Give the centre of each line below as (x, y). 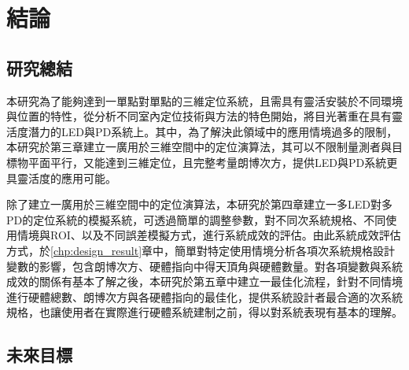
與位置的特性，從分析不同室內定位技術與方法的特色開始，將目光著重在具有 (199, 116)
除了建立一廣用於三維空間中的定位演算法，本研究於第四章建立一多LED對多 (199, 204)
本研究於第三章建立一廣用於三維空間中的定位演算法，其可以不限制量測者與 (199, 147)
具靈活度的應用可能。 (61, 178)
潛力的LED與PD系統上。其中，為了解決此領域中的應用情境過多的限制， (213, 131)
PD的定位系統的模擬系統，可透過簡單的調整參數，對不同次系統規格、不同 (196, 219)
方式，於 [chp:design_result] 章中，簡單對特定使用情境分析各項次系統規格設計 (201, 250)
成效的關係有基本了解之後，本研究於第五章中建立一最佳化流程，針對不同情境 (204, 281)
